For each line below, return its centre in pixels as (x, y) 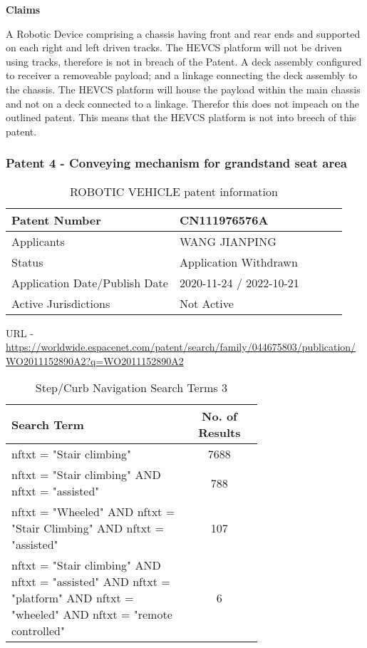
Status (27, 262)
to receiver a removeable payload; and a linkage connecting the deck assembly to (182, 75)
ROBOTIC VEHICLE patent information (174, 191)
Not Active (206, 303)
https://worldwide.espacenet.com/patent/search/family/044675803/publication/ (181, 347)
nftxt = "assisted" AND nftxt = (91, 582)
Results (219, 433)
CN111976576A (224, 220)
